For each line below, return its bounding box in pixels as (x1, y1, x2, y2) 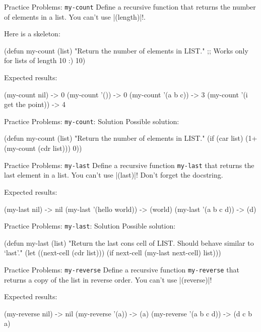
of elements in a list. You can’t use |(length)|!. (4, 11, 146, 22)
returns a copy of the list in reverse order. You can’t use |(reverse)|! (4, 274, 212, 285)
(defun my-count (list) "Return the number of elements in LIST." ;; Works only (4, 45, 248, 56)
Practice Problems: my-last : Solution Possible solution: (4, 220, 176, 231)
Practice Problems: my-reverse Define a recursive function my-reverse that (4, 264, 239, 274)
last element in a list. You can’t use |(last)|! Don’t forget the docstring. (4, 170, 223, 180)
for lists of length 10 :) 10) (4, 55, 86, 66)
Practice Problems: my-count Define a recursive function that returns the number (4, 2, 256, 12)
